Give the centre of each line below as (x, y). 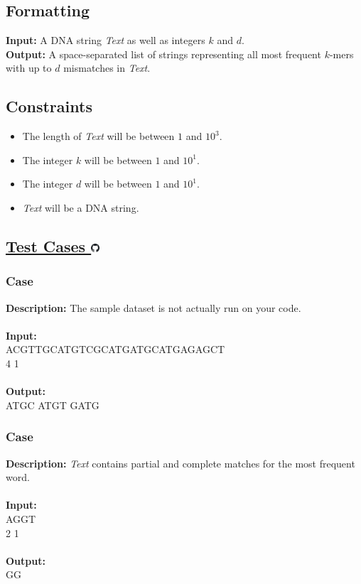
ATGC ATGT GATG (53, 405)
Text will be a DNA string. (81, 207)
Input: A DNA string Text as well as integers (106, 40)
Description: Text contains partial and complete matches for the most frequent (180, 463)
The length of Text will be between (98, 136)
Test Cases (46, 245)
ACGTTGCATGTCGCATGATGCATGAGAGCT (115, 349)
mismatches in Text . (107, 68)
